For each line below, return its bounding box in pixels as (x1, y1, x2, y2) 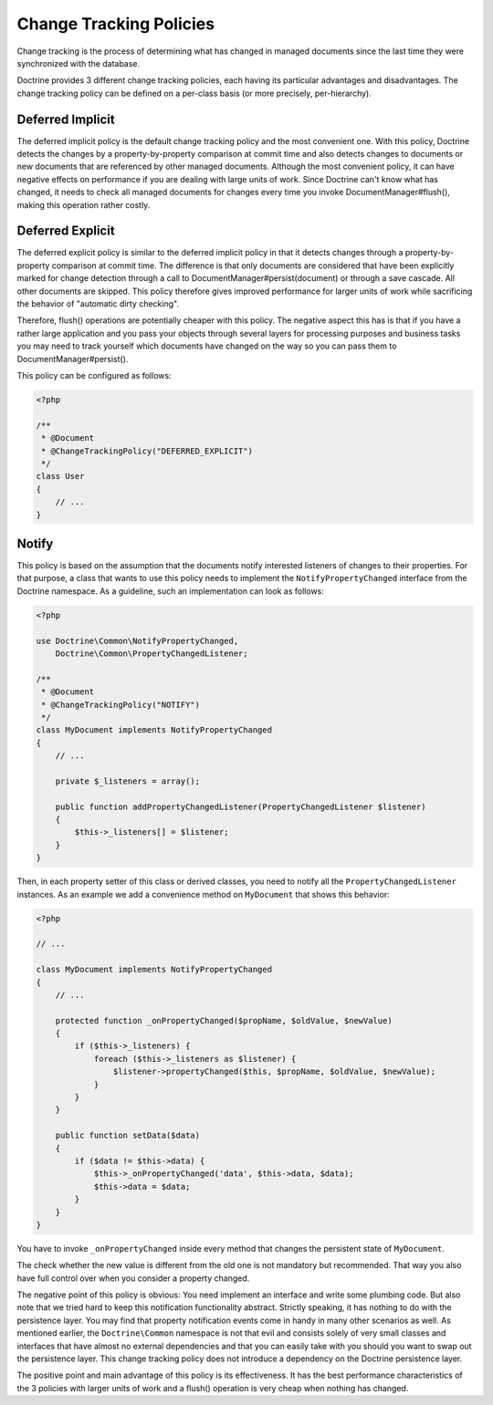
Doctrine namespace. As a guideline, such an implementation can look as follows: (16, 585, 324, 597)
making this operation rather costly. (16, 199, 151, 210)
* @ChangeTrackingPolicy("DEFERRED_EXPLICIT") (41, 445, 253, 456)
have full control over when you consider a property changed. (16, 1273, 250, 1284)
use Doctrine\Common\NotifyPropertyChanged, (36, 635, 239, 646)
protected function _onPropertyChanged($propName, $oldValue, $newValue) (55, 1015, 393, 1025)
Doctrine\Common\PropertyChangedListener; (55, 648, 248, 659)
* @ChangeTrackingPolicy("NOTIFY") (41, 699, 201, 710)
